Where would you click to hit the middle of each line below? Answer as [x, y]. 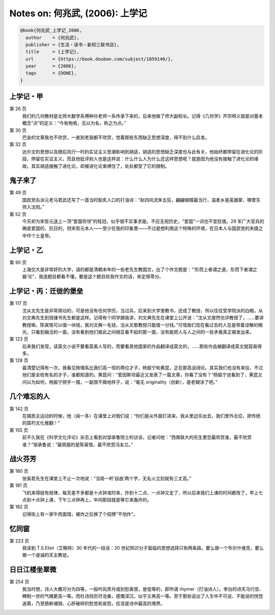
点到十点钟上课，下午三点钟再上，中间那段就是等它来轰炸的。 [87, 500]
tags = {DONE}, [51, 73]
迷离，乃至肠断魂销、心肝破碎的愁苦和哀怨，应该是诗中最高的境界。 [93, 603]
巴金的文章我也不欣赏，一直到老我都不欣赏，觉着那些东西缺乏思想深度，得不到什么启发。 [116, 137]
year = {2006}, [51, 66]
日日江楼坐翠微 [33, 570]
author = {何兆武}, [52, 38]
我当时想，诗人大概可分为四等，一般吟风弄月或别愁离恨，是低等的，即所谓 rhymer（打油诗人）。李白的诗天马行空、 [143, 589]
